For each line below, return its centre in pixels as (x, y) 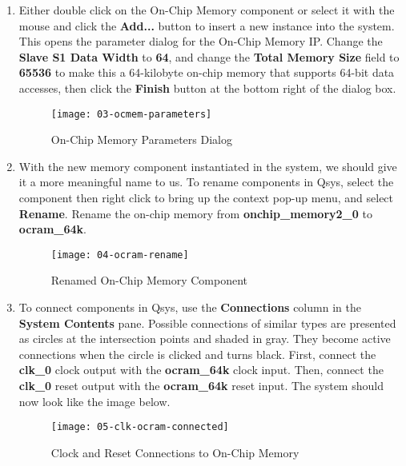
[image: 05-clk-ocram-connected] (140, 427)
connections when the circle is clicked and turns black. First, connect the (197, 354)
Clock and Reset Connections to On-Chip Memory (175, 452)
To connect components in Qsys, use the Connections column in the (190, 307)
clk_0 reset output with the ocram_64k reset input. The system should (201, 385)
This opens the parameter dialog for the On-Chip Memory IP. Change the (201, 41)
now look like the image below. (94, 401)
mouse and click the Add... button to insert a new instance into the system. (207, 25)
